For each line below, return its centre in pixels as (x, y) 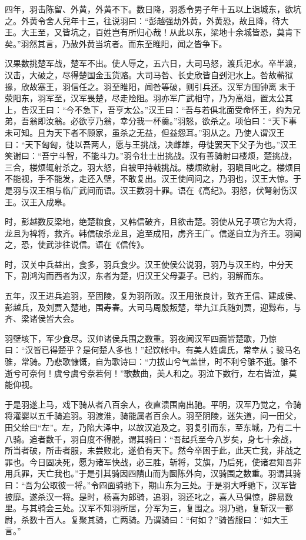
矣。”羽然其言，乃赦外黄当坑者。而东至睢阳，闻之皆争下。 (116, 43)
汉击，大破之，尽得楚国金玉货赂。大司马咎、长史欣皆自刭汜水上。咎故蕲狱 (149, 74)
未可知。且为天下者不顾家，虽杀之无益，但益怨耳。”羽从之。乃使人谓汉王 (145, 132)
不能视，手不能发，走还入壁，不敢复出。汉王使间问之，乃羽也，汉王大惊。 (149, 179)
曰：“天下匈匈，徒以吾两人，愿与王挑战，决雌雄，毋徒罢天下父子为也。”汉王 (151, 144)
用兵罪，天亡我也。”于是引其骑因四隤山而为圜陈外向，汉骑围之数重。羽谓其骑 (153, 473)
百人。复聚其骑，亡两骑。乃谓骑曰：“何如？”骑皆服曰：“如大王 (167, 519)
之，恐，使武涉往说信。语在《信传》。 (77, 244)
